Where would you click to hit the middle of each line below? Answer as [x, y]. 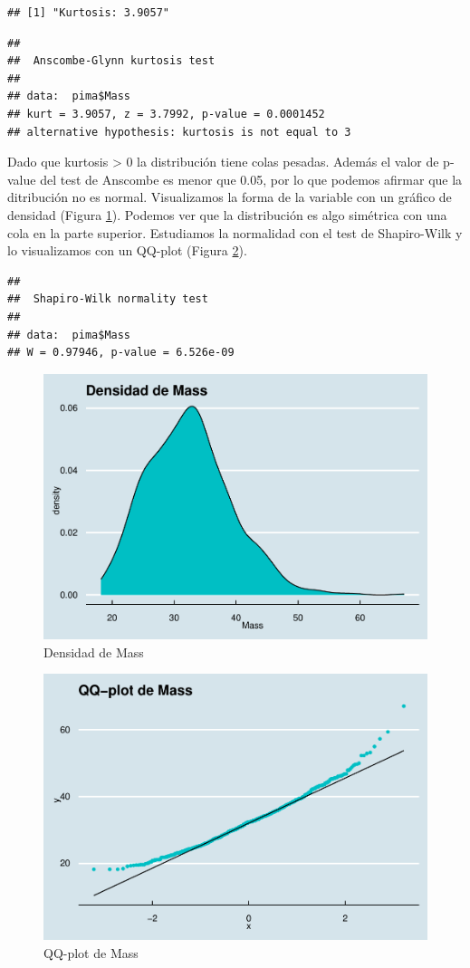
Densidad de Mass [94, 652]
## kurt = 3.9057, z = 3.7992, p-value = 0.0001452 [166, 114]
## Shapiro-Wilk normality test [108, 299]
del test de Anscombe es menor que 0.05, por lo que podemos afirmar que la [251, 179]
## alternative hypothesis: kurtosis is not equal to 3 [179, 132]
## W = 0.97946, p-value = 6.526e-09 [121, 353]
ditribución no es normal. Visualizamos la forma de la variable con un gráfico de [230, 197]
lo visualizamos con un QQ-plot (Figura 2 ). [127, 250]
